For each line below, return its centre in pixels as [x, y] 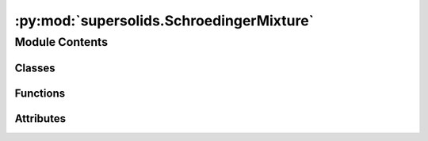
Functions [40, 93]
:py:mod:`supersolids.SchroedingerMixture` [164, 21]
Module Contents [61, 42]
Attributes [40, 118]
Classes [35, 68]
